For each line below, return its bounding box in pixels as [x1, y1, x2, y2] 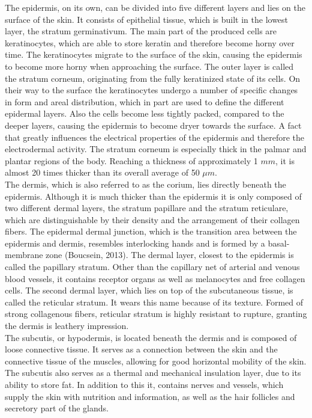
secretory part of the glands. [5, 402, 109, 414]
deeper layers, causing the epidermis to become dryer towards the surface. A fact [5, 118, 302, 131]
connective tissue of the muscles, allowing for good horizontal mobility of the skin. [5, 354, 307, 367]
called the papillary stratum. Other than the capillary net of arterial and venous [5, 260, 300, 273]
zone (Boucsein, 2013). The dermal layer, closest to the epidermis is [46, 248, 294, 261]
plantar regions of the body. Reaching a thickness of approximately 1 [5, 154, 258, 167]
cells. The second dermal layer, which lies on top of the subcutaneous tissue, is [5, 284, 293, 297]
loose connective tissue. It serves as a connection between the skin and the [5, 343, 278, 355]
